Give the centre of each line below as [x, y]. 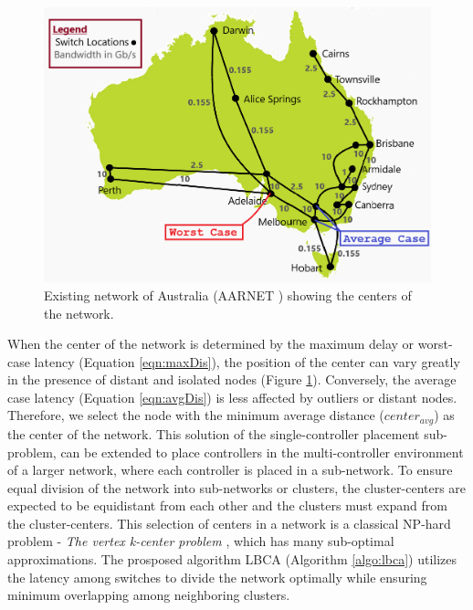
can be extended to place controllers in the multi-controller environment [262, 452]
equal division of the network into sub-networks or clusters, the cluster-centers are [237, 487]
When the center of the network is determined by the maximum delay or [211, 344]
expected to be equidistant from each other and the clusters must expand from [227, 505]
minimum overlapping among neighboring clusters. [149, 595]
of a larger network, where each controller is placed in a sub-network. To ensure [230, 470]
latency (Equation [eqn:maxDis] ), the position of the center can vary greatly [247, 361]
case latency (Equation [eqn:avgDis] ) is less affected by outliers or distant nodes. [232, 397]
